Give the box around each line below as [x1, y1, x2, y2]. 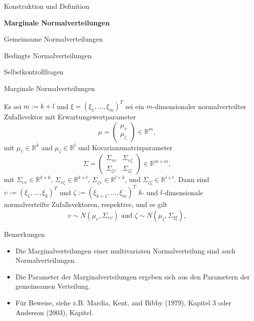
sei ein [125, 101, 144, 111]
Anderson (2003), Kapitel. [15, 307, 93, 317]
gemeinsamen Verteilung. [15, 281, 91, 291]
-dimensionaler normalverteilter [152, 101, 246, 111]
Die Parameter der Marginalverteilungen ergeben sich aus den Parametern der [15, 271, 250, 281]
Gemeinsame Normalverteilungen [4, 34, 103, 44]
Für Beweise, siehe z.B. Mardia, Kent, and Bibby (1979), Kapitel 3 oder [15, 297, 231, 307]
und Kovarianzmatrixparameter [78, 142, 173, 152]
